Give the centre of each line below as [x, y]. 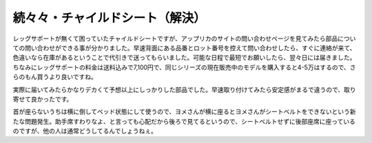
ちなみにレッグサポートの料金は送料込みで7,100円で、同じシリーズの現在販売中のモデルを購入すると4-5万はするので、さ [184, 67]
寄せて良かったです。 [43, 99]
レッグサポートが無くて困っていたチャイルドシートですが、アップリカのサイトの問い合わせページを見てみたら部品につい [184, 38]
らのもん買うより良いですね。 [55, 77]
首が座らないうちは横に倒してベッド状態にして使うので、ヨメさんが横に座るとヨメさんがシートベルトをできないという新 [184, 112]
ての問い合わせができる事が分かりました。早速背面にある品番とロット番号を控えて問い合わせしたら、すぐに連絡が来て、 [184, 47]
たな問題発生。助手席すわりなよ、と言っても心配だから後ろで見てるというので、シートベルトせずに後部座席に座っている [184, 121]
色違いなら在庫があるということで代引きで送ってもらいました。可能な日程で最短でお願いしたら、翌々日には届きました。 [184, 58]
